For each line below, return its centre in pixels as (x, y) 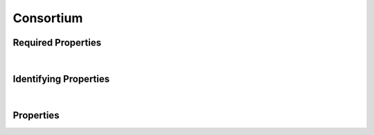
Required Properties (57, 43)
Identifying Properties (61, 79)
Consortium (48, 18)
